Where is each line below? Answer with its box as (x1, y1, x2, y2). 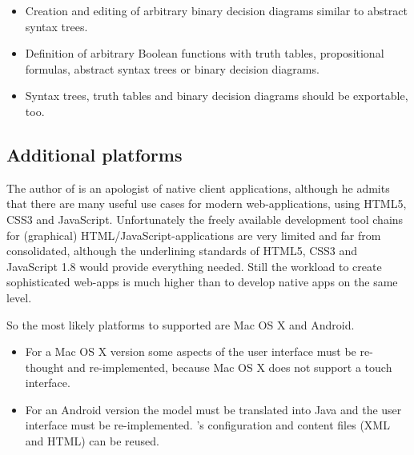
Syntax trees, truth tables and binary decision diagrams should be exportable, (25, 87, 408, 104)
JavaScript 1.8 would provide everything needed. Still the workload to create (6, 257, 382, 274)
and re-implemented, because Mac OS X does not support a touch (67, 358, 392, 375)
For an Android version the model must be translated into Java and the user (25, 401, 402, 417)
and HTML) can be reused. (25, 433, 159, 449)
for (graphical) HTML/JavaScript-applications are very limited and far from (6, 226, 381, 243)
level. (6, 289, 32, 305)
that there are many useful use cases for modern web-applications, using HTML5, (6, 195, 407, 212)
